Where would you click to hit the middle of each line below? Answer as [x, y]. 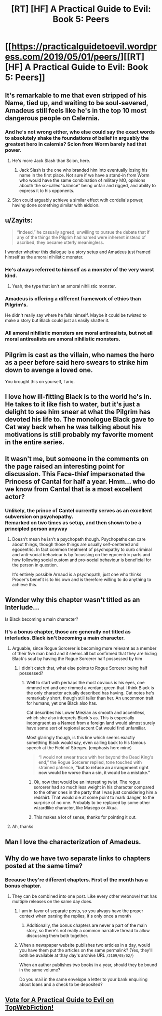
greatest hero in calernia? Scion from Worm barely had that [76, 144]
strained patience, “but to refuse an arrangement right [93, 768]
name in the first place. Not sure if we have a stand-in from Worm [84, 175]
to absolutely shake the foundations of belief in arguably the [77, 138]
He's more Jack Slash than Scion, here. [51, 161]
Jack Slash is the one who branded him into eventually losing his [83, 170]
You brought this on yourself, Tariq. [40, 382]
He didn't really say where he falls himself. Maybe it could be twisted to [76, 315]
